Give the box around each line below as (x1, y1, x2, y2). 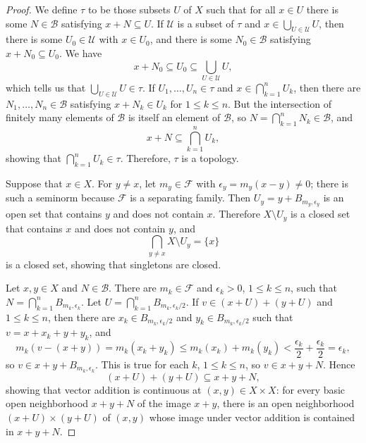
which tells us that (6, 80, 86, 94)
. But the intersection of (228, 96, 331, 111)
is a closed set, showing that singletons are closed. (6, 256, 221, 271)
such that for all (206, 2, 276, 16)
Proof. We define (6, 2, 78, 16)
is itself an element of (128, 110, 221, 125)
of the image (137, 396, 191, 411)
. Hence (323, 357, 355, 371)
